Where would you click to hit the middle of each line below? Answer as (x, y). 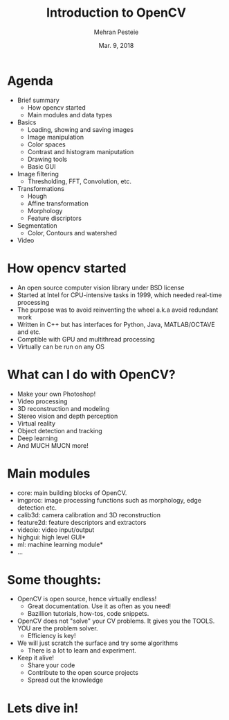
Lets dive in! (43, 708)
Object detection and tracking (59, 430)
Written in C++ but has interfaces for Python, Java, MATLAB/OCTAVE (116, 324)
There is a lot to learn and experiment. (82, 651)
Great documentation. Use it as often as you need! (99, 606)
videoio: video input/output (56, 530)
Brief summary (38, 100)
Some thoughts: (54, 579)
